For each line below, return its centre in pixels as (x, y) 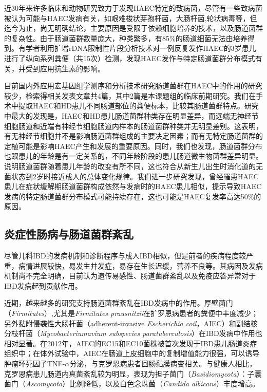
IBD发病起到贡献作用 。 (43, 285)
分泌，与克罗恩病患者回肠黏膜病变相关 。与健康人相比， (163, 363)
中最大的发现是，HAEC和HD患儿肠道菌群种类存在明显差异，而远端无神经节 (131, 115)
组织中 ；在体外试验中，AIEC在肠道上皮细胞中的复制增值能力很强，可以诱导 (132, 353)
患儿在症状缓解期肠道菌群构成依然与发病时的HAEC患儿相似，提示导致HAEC (133, 186)
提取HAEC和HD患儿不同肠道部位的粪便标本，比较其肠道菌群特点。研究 (138, 106)
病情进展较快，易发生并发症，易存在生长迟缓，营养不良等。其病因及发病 (140, 265)
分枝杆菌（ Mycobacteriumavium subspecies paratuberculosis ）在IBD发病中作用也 (133, 333)
